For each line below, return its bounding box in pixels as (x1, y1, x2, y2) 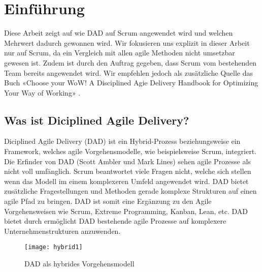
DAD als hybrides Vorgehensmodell (24, 258, 135, 269)
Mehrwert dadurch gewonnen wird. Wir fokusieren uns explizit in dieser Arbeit (4, 37, 250, 48)
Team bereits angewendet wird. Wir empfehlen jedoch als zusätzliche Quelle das (4, 67, 253, 78)
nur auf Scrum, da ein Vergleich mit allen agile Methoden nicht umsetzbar (4, 47, 235, 58)
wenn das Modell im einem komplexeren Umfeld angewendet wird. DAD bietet (4, 175, 249, 186)
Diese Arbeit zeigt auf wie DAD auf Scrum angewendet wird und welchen (4, 27, 233, 38)
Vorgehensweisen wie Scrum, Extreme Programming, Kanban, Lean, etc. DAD (4, 205, 248, 216)
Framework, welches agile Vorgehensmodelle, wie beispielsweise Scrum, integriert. (4, 146, 256, 157)
